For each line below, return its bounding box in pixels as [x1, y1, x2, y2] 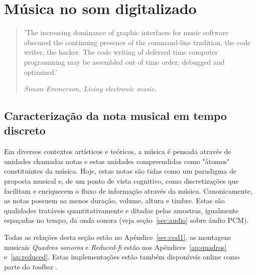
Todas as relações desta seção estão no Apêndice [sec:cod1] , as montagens [4, 232, 231, 242]
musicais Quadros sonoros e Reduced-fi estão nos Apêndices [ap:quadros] [4, 241, 227, 252]
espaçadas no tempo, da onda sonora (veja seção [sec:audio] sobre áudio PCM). [4, 215, 249, 225]
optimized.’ [24, 66, 57, 77]
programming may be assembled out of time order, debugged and [24, 56, 225, 67]
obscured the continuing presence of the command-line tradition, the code [24, 37, 251, 47]
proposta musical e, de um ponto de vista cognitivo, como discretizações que [4, 176, 239, 186]
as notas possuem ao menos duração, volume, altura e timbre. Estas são [4, 195, 225, 206]
